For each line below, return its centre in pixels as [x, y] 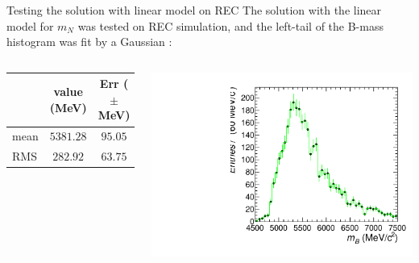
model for [30, 25]
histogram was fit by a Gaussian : [89, 42]
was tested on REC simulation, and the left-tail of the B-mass [230, 25]
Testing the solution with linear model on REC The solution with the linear [194, 10]
